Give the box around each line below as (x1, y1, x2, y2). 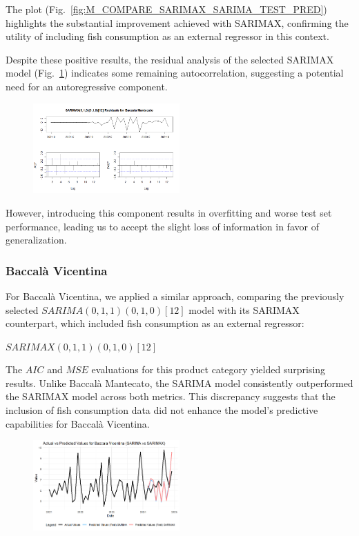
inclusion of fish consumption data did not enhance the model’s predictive (6, 403, 318, 417)
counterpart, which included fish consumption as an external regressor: (6, 316, 304, 330)
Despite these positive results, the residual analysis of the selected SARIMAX (6, 52, 334, 66)
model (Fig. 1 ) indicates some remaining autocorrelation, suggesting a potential (6, 66, 344, 80)
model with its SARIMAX (188, 302, 300, 317)
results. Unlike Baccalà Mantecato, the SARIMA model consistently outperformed (6, 375, 353, 390)
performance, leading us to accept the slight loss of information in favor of (6, 219, 319, 233)
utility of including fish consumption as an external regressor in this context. (6, 29, 329, 43)
